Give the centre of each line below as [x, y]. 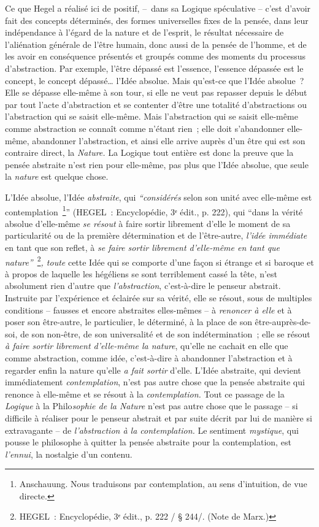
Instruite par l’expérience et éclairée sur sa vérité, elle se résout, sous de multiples [159, 297]
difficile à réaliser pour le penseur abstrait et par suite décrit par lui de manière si [159, 417]
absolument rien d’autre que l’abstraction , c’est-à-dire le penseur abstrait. [143, 286]
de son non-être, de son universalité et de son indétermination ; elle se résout [165, 333]
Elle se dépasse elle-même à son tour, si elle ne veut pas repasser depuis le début [156, 92]
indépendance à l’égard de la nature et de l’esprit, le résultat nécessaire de [144, 32]
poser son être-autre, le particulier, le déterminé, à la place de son [129, 322]
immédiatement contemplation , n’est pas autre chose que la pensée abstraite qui [155, 382]
